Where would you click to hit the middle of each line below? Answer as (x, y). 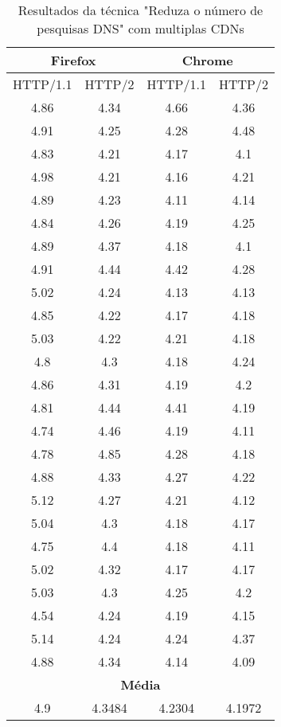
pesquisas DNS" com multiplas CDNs (140, 28)
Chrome (207, 60)
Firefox (73, 60)
